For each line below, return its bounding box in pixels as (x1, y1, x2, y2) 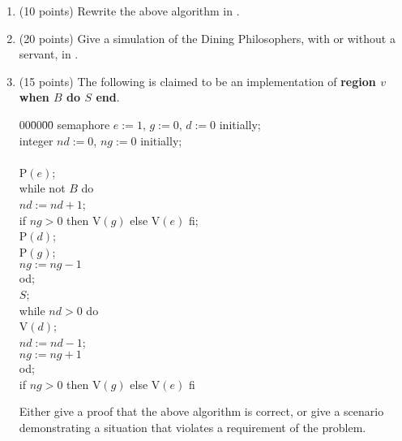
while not (19, 179, 66, 197)
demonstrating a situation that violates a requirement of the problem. (19, 419, 366, 436)
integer (19, 132, 53, 149)
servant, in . (19, 45, 79, 63)
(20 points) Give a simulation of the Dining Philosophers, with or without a (19, 29, 396, 46)
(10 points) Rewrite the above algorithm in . (19, 2, 240, 19)
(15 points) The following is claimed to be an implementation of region (19, 72, 376, 89)
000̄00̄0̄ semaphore (19, 115, 110, 132)
